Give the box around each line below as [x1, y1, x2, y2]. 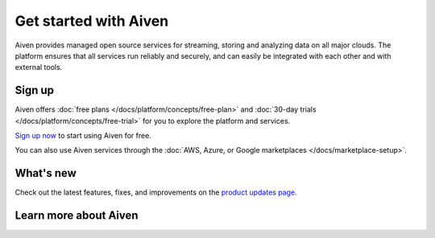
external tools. [14, 63, 63, 72]
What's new [14, 166, 77, 180]
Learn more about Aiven [14, 209, 139, 223]
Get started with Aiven [14, 12, 169, 30]
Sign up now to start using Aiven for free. [14, 131, 152, 141]
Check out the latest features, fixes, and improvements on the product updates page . [14, 187, 297, 197]
